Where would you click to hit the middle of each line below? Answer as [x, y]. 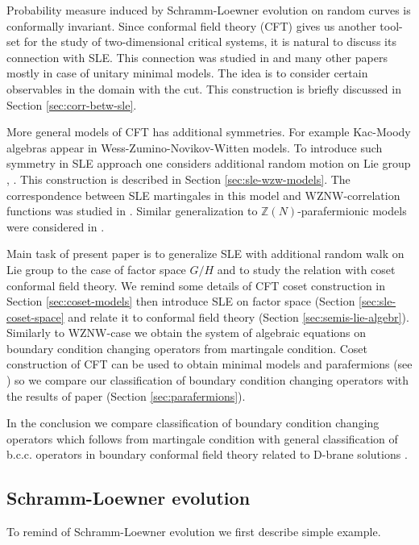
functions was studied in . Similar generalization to [132, 211]
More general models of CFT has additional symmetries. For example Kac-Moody [209, 132]
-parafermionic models [352, 211]
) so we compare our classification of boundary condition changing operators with [208, 380]
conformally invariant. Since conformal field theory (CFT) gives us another [191, 25]
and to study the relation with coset [306, 269]
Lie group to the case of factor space [96, 269]
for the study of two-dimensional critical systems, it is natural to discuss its [210, 42]
